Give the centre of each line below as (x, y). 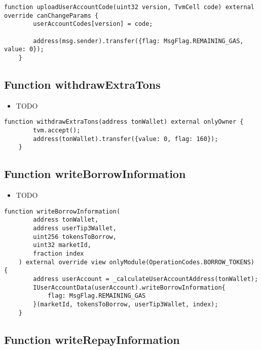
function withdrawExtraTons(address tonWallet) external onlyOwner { (124, 122)
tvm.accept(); (57, 131)
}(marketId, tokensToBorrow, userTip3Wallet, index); (126, 305)
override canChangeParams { (51, 15)
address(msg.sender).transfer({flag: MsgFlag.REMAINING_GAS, (138, 41)
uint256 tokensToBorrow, (75, 237)
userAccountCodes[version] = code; (93, 24)
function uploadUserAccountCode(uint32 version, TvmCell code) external (129, 7)
